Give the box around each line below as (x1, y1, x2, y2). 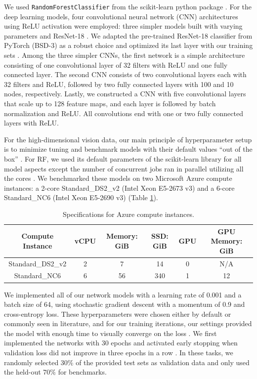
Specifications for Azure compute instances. (63, 209, 194, 219)
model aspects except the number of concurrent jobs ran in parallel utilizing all (4, 163, 244, 173)
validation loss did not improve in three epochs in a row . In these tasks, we (4, 347, 233, 358)
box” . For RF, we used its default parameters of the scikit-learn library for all (4, 153, 242, 164)
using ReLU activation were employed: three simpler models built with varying (4, 21, 243, 31)
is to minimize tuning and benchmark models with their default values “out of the (4, 144, 253, 154)
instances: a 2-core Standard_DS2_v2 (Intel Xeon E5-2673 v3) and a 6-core (4, 182, 235, 193)
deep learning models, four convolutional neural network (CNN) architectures (4, 11, 238, 21)
